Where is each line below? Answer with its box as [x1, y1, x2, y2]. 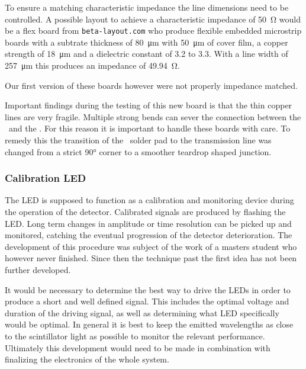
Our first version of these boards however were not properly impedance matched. [5, 79, 298, 91]
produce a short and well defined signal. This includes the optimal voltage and [5, 295, 289, 307]
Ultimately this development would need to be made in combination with [5, 341, 270, 354]
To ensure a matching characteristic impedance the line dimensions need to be [5, 1, 289, 13]
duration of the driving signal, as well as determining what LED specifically [5, 306, 279, 319]
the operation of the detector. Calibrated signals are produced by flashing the [5, 206, 286, 217]
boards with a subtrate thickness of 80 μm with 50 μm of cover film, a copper [5, 36, 288, 48]
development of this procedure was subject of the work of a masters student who [5, 240, 297, 252]
